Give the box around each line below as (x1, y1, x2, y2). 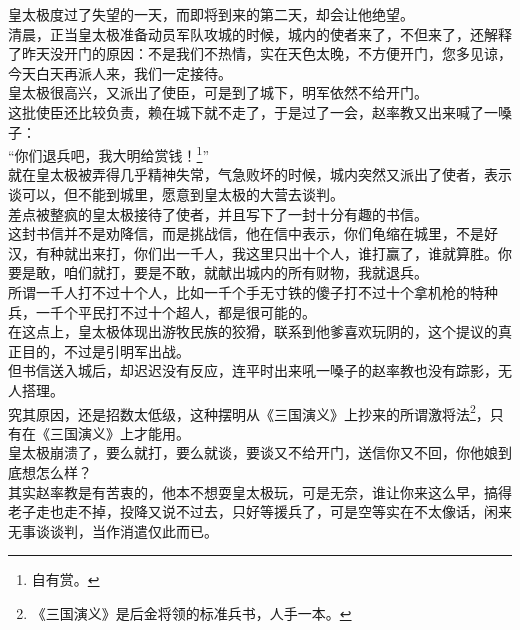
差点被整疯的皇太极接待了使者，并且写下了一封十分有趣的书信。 (8, 203, 428, 224)
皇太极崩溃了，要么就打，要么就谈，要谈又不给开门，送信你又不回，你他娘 (8, 442, 498, 463)
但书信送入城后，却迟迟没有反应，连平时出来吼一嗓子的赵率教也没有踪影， (8, 360, 498, 381)
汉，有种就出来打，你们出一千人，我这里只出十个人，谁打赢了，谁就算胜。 (8, 242, 498, 263)
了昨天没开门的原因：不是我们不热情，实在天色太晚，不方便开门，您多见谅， (8, 43, 512, 64)
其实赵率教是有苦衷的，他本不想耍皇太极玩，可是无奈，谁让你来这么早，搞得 (8, 481, 512, 502)
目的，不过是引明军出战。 (21, 340, 190, 361)
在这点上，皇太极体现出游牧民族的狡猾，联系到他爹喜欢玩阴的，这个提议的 (8, 321, 498, 342)
